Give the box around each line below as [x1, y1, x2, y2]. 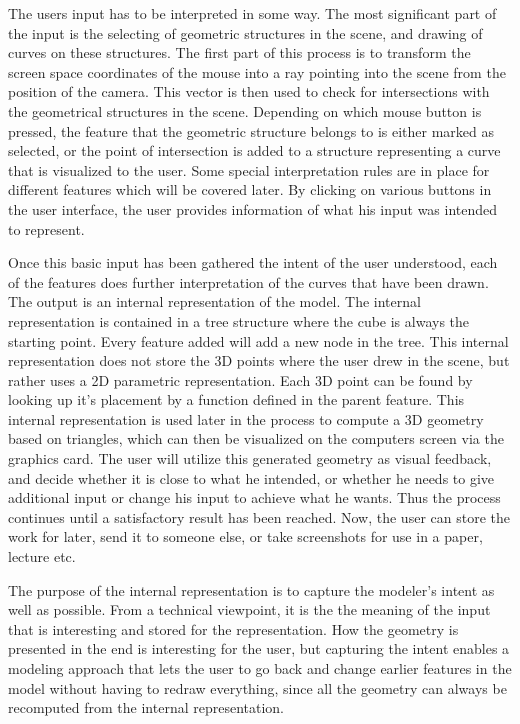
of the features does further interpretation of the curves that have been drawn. [8, 271, 489, 292]
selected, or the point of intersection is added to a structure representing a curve [8, 140, 501, 161]
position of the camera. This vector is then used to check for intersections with [8, 81, 490, 102]
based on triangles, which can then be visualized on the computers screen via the [8, 428, 504, 449]
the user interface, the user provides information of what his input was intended [8, 198, 498, 219]
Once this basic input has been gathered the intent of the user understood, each [8, 252, 498, 273]
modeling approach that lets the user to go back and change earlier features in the [8, 658, 512, 678]
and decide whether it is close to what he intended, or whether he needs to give [8, 467, 495, 488]
